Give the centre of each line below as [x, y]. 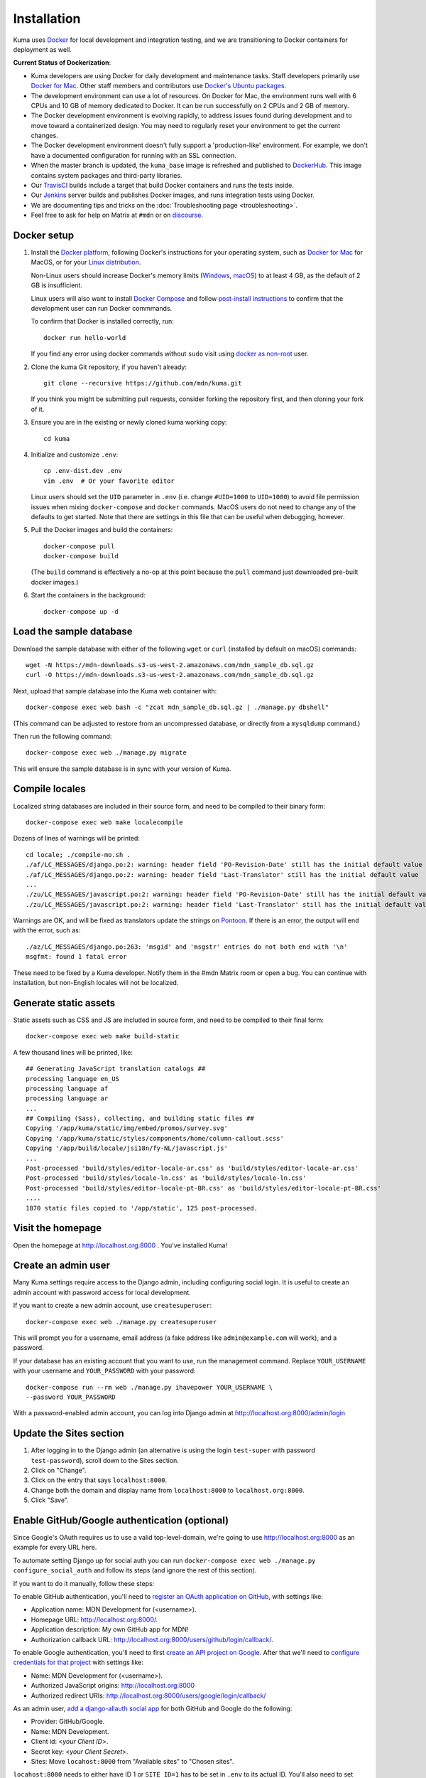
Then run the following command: [62, 736]
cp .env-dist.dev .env [83, 471]
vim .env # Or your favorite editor [109, 481]
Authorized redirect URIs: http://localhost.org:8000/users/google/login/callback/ [148, 1696]
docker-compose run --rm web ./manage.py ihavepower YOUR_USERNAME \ [149, 1387]
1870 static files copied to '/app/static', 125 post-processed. [142, 1208]
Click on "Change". [59, 1470]
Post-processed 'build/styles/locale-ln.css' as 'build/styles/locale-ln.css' [166, 1178]
